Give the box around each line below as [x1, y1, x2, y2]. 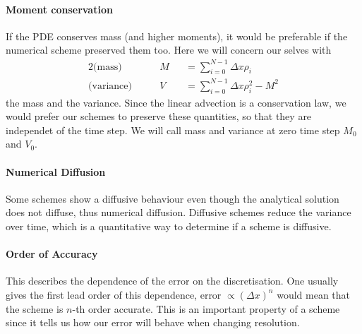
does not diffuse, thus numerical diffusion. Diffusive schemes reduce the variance [6, 205, 351, 220]
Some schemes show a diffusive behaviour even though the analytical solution [6, 191, 339, 205]
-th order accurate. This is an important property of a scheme [72, 301, 340, 316]
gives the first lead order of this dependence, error [6, 287, 222, 302]
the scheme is [6, 301, 64, 316]
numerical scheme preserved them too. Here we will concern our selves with [6, 42, 332, 57]
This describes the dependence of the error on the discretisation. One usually [6, 273, 339, 288]
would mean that [277, 287, 350, 302]
